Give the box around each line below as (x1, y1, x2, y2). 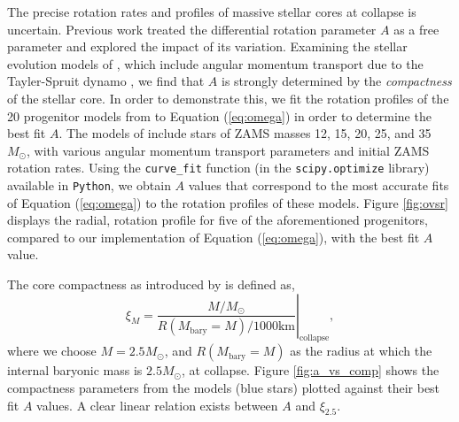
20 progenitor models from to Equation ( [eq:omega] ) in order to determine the (7, 106, 432, 125)
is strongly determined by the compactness (221, 72, 452, 90)
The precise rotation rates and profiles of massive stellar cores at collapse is (7, 3, 416, 20)
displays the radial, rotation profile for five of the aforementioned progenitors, (7, 211, 429, 229)
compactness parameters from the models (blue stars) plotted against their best (7, 379, 440, 397)
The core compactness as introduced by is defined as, (7, 275, 295, 294)
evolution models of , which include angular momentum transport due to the (7, 54, 424, 73)
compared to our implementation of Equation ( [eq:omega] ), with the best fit (7, 227, 420, 246)
